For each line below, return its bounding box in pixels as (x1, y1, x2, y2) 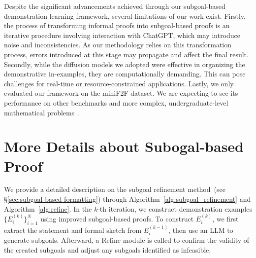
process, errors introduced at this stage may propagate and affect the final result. (4, 49, 249, 59)
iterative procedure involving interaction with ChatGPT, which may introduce (4, 30, 241, 40)
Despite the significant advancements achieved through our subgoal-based (4, 1, 225, 11)
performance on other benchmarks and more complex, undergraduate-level (4, 97, 228, 108)
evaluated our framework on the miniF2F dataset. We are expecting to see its (4, 88, 238, 98)
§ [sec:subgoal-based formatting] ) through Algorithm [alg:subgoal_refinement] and (4, 194, 251, 204)
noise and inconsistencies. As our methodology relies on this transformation (4, 39, 231, 50)
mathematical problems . (4, 107, 80, 117)
